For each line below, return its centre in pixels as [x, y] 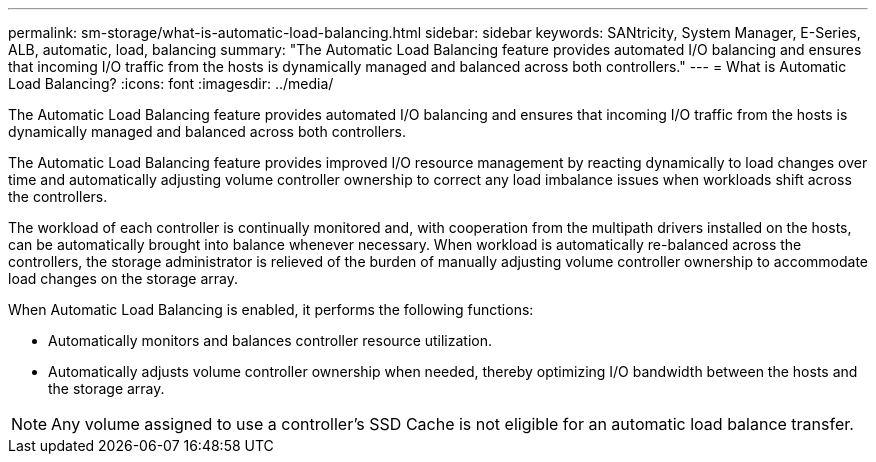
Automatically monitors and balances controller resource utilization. [270, 340]
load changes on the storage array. [123, 278]
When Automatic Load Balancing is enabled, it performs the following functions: [271, 309]
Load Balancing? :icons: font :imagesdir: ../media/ [171, 83]
